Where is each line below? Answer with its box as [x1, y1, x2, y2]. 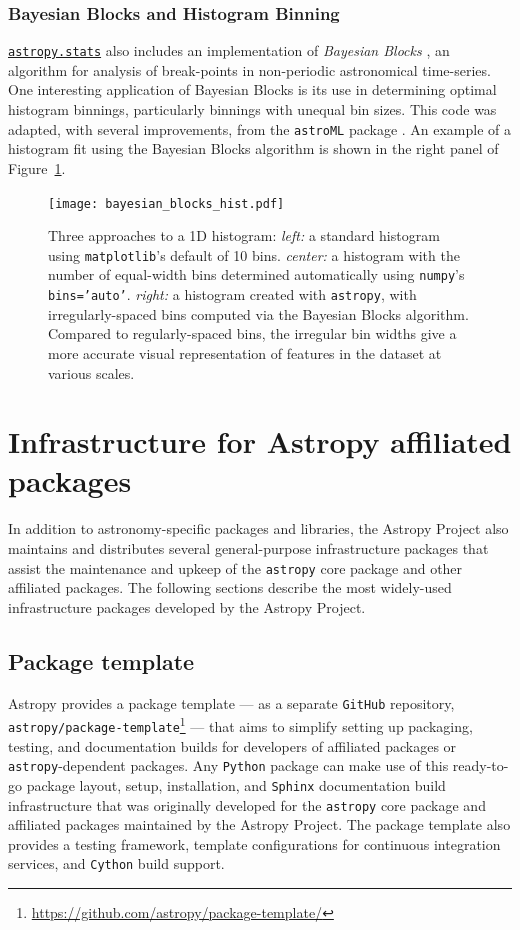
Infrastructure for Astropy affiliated [8, 421, 512, 462]
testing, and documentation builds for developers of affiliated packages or [8, 735, 457, 756]
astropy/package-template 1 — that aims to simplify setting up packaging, [8, 713, 473, 736]
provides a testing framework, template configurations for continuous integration [8, 833, 501, 854]
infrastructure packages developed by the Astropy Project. [8, 596, 366, 617]
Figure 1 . [8, 157, 66, 178]
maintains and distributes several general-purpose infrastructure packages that [8, 538, 489, 558]
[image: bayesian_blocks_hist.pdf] [48, 196, 285, 211]
